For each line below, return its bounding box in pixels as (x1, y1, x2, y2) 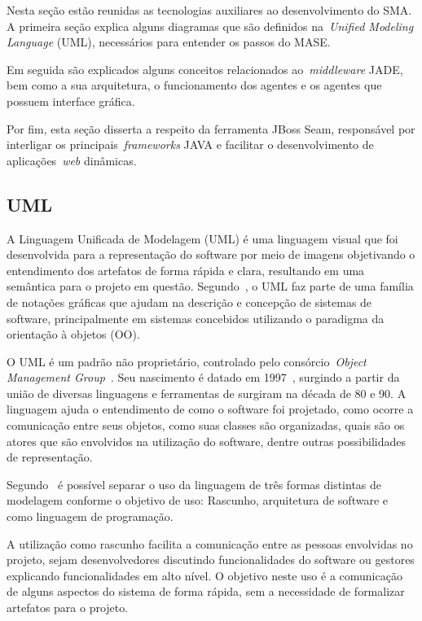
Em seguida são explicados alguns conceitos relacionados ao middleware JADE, (7, 60, 403, 77)
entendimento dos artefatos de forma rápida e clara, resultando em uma (7, 261, 365, 278)
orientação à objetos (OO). (7, 326, 140, 343)
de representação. (7, 448, 93, 466)
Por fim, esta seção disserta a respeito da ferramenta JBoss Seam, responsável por (7, 120, 415, 137)
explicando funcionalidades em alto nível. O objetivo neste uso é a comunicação (7, 566, 402, 584)
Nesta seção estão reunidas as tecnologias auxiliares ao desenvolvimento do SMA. (7, 2, 412, 18)
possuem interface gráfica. (7, 92, 135, 109)
